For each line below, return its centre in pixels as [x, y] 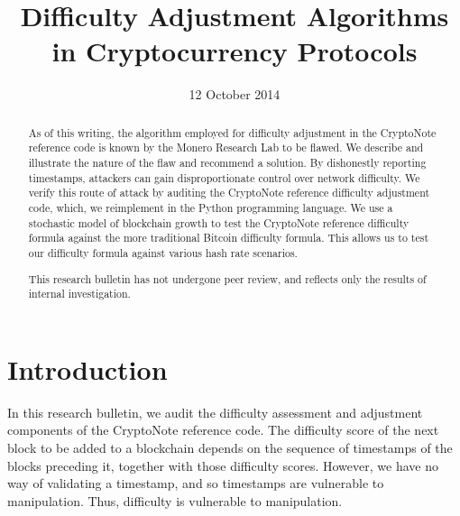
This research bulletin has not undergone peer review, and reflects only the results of [227, 278]
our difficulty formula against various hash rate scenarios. [163, 252]
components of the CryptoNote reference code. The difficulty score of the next [223, 430]
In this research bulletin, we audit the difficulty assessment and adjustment [215, 412]
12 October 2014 [235, 94]
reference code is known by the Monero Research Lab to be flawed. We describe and [226, 147]
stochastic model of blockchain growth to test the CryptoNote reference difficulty [219, 222]
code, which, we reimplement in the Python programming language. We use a [211, 207]
